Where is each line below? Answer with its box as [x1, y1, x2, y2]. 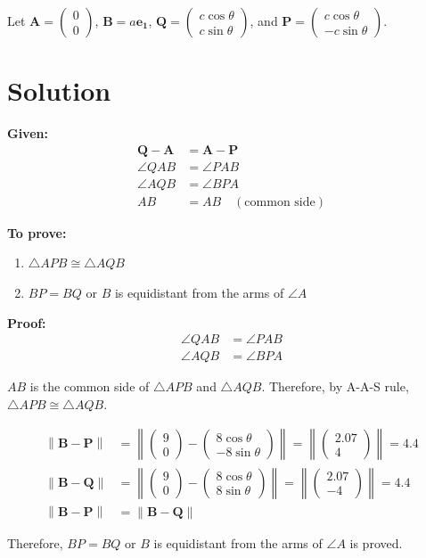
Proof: [7, 313, 46, 332]
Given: [7, 124, 48, 143]
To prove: [7, 223, 67, 242]
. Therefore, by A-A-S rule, [261, 377, 409, 396]
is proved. [349, 533, 403, 552]
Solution [7, 72, 111, 109]
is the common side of [29, 377, 150, 396]
